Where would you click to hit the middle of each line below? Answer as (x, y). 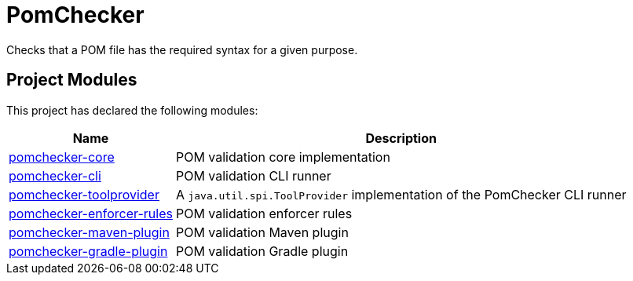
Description (401, 138)
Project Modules (72, 80)
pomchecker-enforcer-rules (91, 213)
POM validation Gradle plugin (262, 251)
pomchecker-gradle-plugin (88, 251)
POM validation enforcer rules (264, 213)
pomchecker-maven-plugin (89, 232)
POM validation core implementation (283, 157)
